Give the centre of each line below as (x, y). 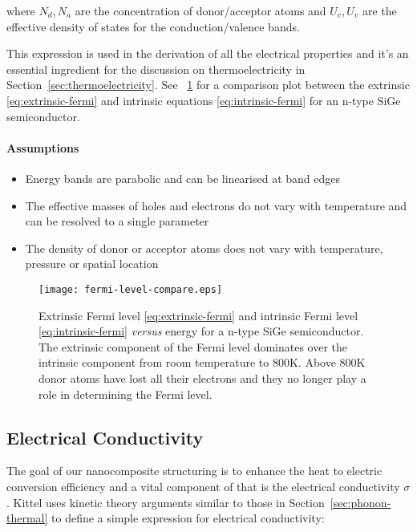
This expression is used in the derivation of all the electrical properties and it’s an (208, 53)
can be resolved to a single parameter (117, 221)
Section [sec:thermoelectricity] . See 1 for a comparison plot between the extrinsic (208, 85)
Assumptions (43, 147)
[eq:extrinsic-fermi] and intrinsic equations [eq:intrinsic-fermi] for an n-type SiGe (204, 100)
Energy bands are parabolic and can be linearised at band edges (183, 178)
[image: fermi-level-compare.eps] (131, 289)
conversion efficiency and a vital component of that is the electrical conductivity (203, 486)
